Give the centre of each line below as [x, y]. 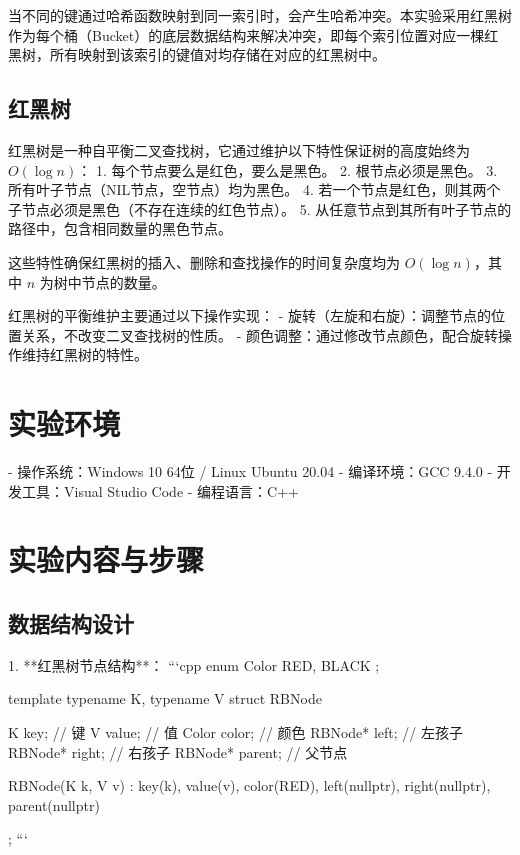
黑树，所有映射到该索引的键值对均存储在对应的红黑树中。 [197, 54]
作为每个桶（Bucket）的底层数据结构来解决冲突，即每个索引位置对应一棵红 [253, 34]
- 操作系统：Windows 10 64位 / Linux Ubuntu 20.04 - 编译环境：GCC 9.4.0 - [250, 471]
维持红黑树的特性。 [84, 354]
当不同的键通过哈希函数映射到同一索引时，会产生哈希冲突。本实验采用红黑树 [260, 15]
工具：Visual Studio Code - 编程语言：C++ [160, 490]
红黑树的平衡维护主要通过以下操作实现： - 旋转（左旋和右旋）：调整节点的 [249, 315]
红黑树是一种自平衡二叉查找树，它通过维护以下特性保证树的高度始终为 [239, 149]
